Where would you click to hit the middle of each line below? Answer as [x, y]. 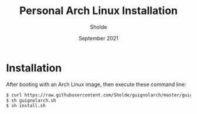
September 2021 [98, 38]
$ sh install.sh [26, 106]
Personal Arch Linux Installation [98, 11]
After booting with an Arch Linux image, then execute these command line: [96, 84]
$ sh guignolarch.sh [31, 101]
